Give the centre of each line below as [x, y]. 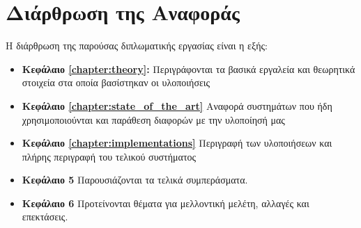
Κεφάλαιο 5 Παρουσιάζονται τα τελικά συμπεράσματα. [135, 180]
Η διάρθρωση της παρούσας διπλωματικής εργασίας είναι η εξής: [137, 46]
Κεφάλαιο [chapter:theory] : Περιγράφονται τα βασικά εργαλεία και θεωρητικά [189, 68]
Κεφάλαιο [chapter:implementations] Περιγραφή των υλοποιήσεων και [177, 143]
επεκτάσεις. [45, 217]
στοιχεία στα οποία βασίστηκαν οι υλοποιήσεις [116, 82]
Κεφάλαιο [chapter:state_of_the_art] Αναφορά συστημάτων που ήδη [177, 105]
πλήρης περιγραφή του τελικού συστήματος [109, 156]
